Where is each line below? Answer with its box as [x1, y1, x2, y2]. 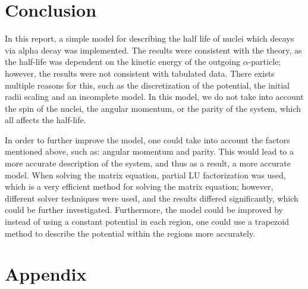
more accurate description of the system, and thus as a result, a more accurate [5, 157, 291, 169]
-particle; [248, 55, 281, 68]
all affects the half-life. [5, 114, 86, 126]
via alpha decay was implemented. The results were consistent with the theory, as [5, 43, 302, 56]
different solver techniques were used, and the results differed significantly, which [5, 191, 298, 204]
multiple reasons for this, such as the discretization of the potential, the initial [5, 78, 290, 91]
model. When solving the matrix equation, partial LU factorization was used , [5, 168, 286, 181]
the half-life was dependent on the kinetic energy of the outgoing [5, 55, 241, 68]
